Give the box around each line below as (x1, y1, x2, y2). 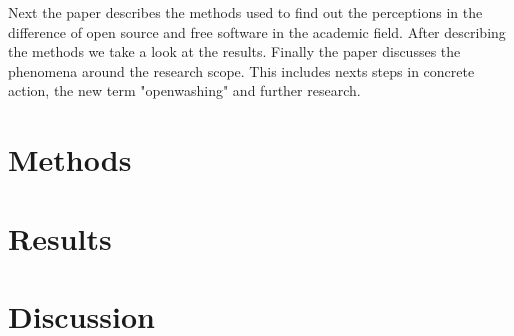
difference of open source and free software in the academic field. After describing (8, 21, 506, 42)
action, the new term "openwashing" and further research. (8, 80, 361, 101)
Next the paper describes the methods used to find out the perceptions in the (8, 2, 483, 22)
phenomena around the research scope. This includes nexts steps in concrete (8, 60, 475, 81)
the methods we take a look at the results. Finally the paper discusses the (8, 41, 461, 62)
